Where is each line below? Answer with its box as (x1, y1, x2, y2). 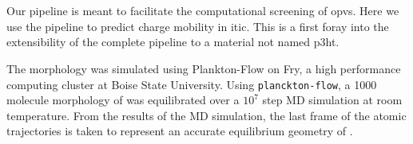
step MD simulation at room (262, 91, 403, 108)
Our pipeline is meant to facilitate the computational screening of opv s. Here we (6, 2, 399, 19)
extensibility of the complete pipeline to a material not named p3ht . (6, 33, 340, 50)
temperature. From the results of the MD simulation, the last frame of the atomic (6, 107, 407, 123)
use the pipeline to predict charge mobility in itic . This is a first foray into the (6, 18, 389, 34)
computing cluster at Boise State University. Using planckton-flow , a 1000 (6, 76, 377, 92)
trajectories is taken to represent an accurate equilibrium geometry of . (6, 123, 353, 139)
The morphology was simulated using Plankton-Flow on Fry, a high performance (6, 60, 401, 76)
